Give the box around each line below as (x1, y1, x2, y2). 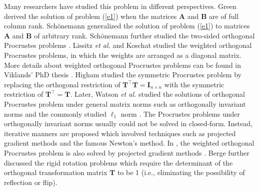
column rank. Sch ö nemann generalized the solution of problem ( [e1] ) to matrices (4, 20, 250, 31)
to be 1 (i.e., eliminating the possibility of (117, 167, 245, 178)
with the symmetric (164, 79, 224, 89)
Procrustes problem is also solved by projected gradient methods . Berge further (4, 147, 249, 158)
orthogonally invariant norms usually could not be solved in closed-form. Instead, (4, 118, 252, 129)
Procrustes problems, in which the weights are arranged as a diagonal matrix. (4, 49, 241, 60)
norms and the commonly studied (4, 108, 107, 119)
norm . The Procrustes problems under (120, 108, 240, 119)
